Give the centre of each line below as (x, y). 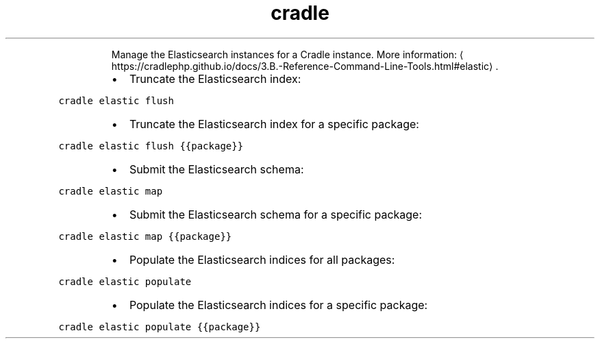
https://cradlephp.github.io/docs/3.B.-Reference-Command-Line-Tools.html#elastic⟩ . (305, 66)
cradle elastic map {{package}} (145, 236)
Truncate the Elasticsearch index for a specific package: (274, 124)
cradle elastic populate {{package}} (160, 327)
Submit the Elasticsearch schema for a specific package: (276, 214)
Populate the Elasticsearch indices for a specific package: (278, 305)
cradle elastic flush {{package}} (151, 146)
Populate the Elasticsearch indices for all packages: (262, 259)
